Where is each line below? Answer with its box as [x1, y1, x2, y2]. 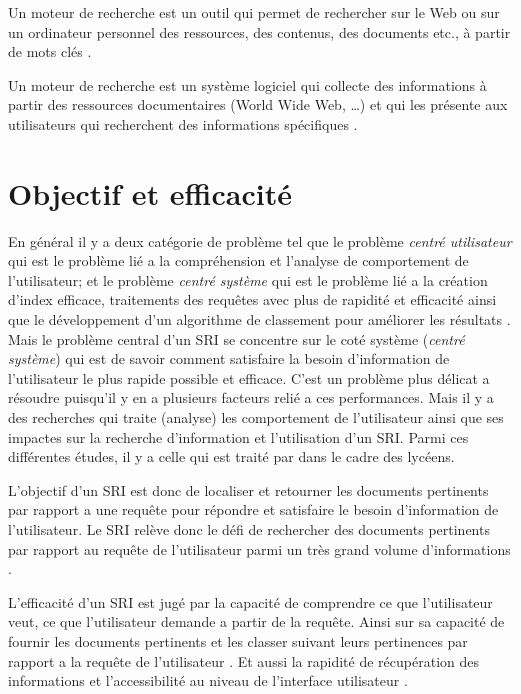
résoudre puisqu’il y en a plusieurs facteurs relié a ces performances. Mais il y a [8, 387, 494, 408]
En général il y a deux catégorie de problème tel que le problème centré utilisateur [8, 230, 512, 251]
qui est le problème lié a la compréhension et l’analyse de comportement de [8, 250, 469, 271]
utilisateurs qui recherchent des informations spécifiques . [8, 113, 358, 134]
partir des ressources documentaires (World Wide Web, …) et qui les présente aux [8, 94, 508, 115]
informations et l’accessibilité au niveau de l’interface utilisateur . [8, 670, 408, 691]
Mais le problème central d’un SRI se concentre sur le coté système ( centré [8, 328, 465, 349]
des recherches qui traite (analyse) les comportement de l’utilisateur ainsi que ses [8, 407, 504, 428]
